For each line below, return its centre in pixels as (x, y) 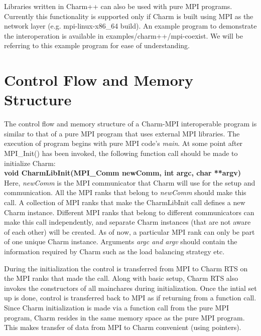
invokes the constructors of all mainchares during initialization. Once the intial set (130, 288)
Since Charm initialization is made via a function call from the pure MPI (117, 307)
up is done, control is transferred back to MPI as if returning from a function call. (130, 298)
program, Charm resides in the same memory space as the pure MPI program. (124, 317)
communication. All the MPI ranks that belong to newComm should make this (125, 192)
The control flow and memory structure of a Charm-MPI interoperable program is (130, 124)
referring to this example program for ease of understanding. (97, 45)
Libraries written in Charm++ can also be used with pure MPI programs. (118, 6)
